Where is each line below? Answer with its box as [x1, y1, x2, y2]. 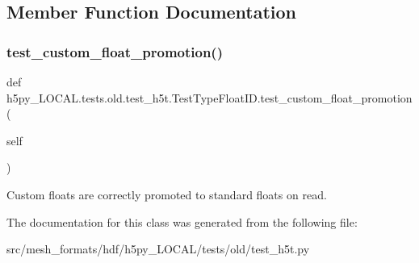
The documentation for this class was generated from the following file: [6, 213, 358, 230]
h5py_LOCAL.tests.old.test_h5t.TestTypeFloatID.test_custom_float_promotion [6, 89, 413, 106]
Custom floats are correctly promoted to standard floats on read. [6, 186, 327, 202]
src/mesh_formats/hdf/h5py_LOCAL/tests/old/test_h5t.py [6, 240, 310, 257]
